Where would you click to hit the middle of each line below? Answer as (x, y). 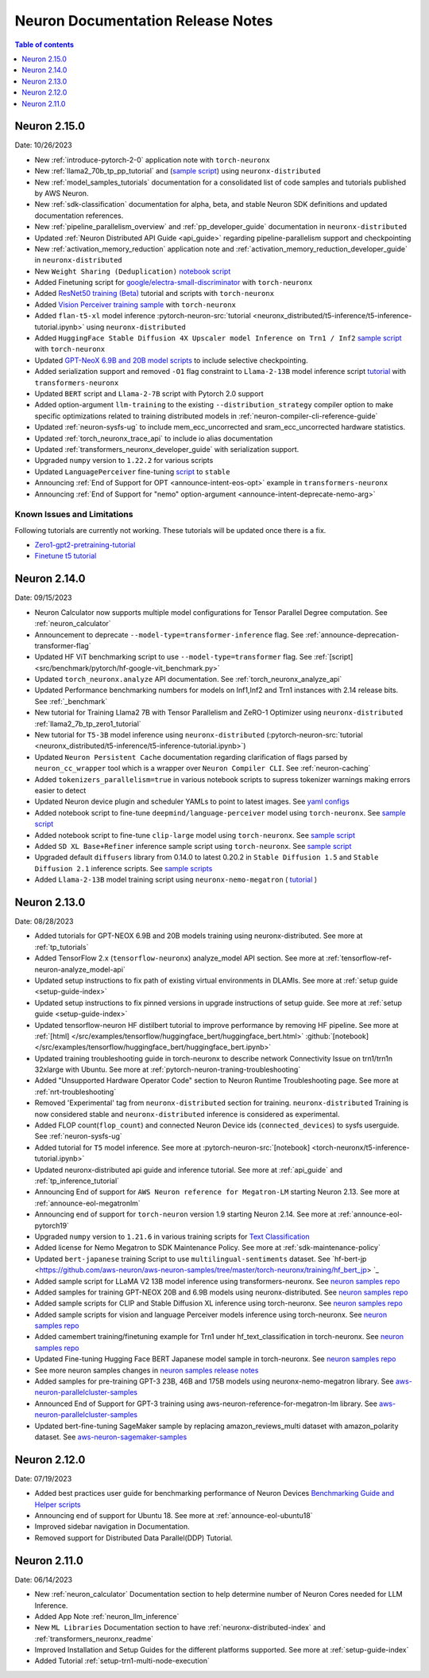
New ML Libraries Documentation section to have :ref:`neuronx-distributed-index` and (180, 1628)
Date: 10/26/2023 (43, 145)
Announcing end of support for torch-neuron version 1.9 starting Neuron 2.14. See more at (186, 1214)
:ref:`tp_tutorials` (62, 947)
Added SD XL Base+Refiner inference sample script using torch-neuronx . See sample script (193, 846)
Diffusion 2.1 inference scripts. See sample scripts (124, 868)
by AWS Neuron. (62, 193)
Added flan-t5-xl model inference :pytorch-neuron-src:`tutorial (143, 316)
